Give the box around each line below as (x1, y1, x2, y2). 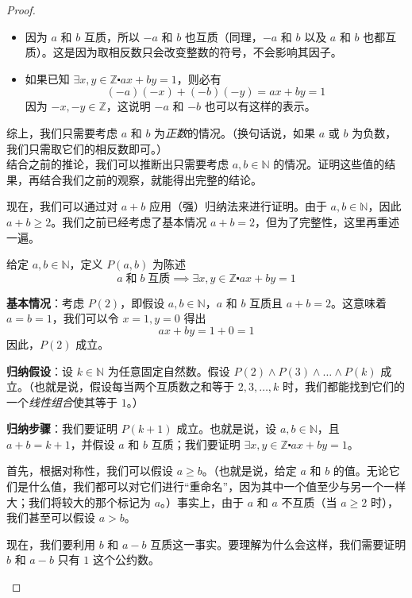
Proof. (6, 2, 36, 17)
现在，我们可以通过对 (6, 198, 117, 214)
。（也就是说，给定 (202, 462, 297, 479)
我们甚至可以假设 (6, 509, 95, 526)
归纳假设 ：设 (6, 362, 73, 379)
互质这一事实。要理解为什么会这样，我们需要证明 (150, 535, 406, 552)
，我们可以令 (52, 310, 119, 326)
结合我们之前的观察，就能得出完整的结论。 (39, 171, 262, 187)
